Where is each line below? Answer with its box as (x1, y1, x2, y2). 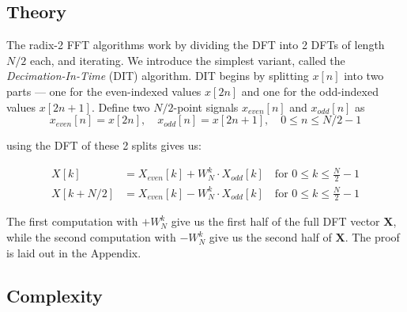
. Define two (91, 98, 150, 115)
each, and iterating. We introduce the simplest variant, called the (29, 51, 345, 68)
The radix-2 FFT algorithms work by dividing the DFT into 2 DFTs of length (6, 36, 385, 53)
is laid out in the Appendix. (6, 244, 141, 261)
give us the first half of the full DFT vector (171, 213, 380, 230)
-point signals (173, 98, 239, 115)
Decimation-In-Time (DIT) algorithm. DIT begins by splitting (6, 67, 309, 84)
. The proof (345, 229, 400, 245)
